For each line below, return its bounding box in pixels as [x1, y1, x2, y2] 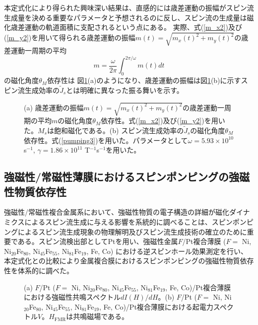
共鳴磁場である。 [73, 311, 129, 322]
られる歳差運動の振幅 [65, 32, 135, 43]
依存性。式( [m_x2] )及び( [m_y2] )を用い [101, 115, 225, 126]
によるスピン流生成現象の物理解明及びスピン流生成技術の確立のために [17, 226, 247, 237]
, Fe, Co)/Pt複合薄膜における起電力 [99, 301, 213, 312]
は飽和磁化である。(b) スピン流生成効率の [47, 125, 184, 135]
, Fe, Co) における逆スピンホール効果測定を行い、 [86, 245, 248, 256]
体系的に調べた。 [17, 265, 73, 275]
